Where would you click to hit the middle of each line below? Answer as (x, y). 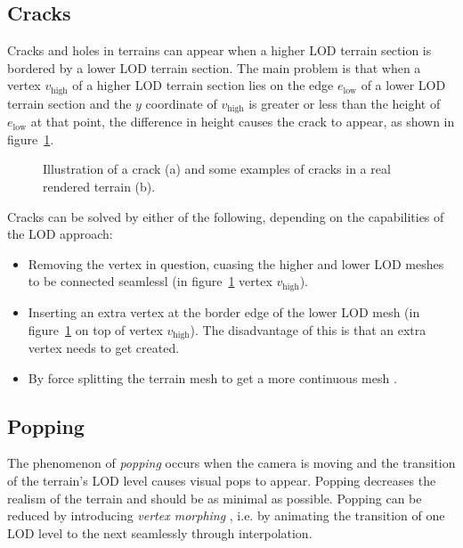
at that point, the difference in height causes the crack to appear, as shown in (243, 122)
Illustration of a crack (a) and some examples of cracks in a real (217, 169)
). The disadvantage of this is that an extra (308, 329)
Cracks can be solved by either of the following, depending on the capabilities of (226, 216)
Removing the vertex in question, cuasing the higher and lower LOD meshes (236, 263)
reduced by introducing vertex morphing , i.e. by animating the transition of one (226, 515)
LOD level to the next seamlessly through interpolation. (160, 532)
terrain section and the (69, 103)
